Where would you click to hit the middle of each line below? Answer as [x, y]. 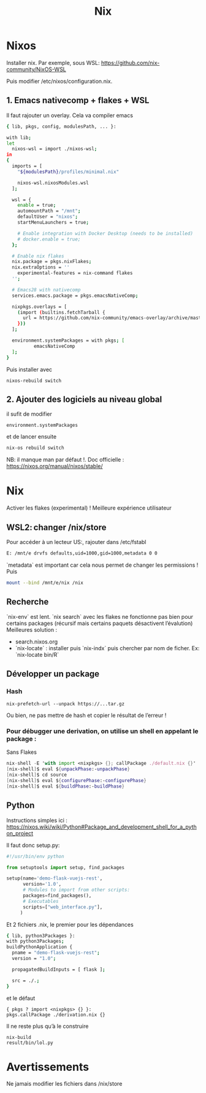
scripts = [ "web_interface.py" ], [63, 907]
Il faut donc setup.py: [33, 845]
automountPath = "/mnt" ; [49, 211]
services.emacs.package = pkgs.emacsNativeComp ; [75, 296]
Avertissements [48, 1067]
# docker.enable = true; [49, 239]
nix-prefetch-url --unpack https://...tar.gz [65, 704]
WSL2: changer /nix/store [56, 527]
